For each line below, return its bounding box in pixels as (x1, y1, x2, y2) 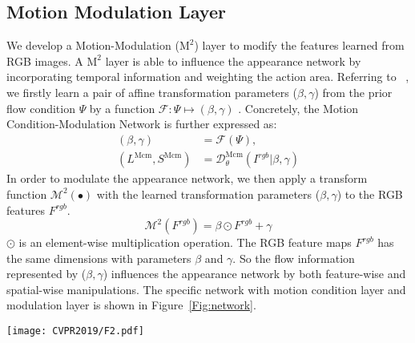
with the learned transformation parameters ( (96, 185, 320, 202)
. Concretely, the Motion (238, 99, 359, 116)
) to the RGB (336, 185, 403, 202)
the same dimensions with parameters (6, 249, 191, 266)
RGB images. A (6, 52, 83, 69)
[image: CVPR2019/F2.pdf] (6, 325, 144, 337)
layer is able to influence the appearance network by (105, 52, 361, 69)
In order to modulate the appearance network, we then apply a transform (6, 170, 368, 187)
